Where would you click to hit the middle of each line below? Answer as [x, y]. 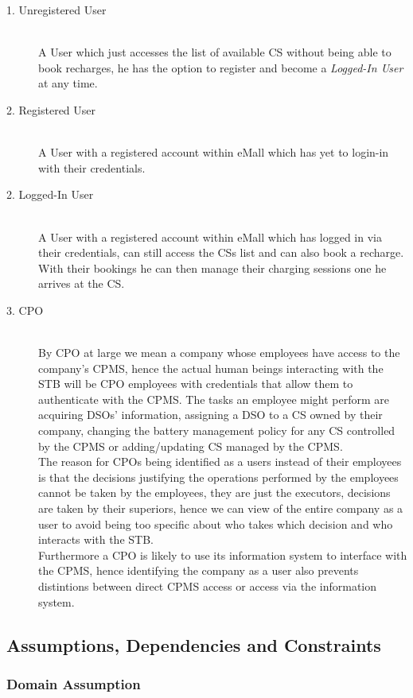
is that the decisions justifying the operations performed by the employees [218, 477]
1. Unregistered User [56, 10]
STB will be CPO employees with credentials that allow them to [196, 384]
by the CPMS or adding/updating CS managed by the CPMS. [191, 446]
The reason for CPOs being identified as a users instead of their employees [220, 461]
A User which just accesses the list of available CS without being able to [215, 52]
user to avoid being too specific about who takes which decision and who [216, 523]
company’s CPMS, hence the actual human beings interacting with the [211, 368]
